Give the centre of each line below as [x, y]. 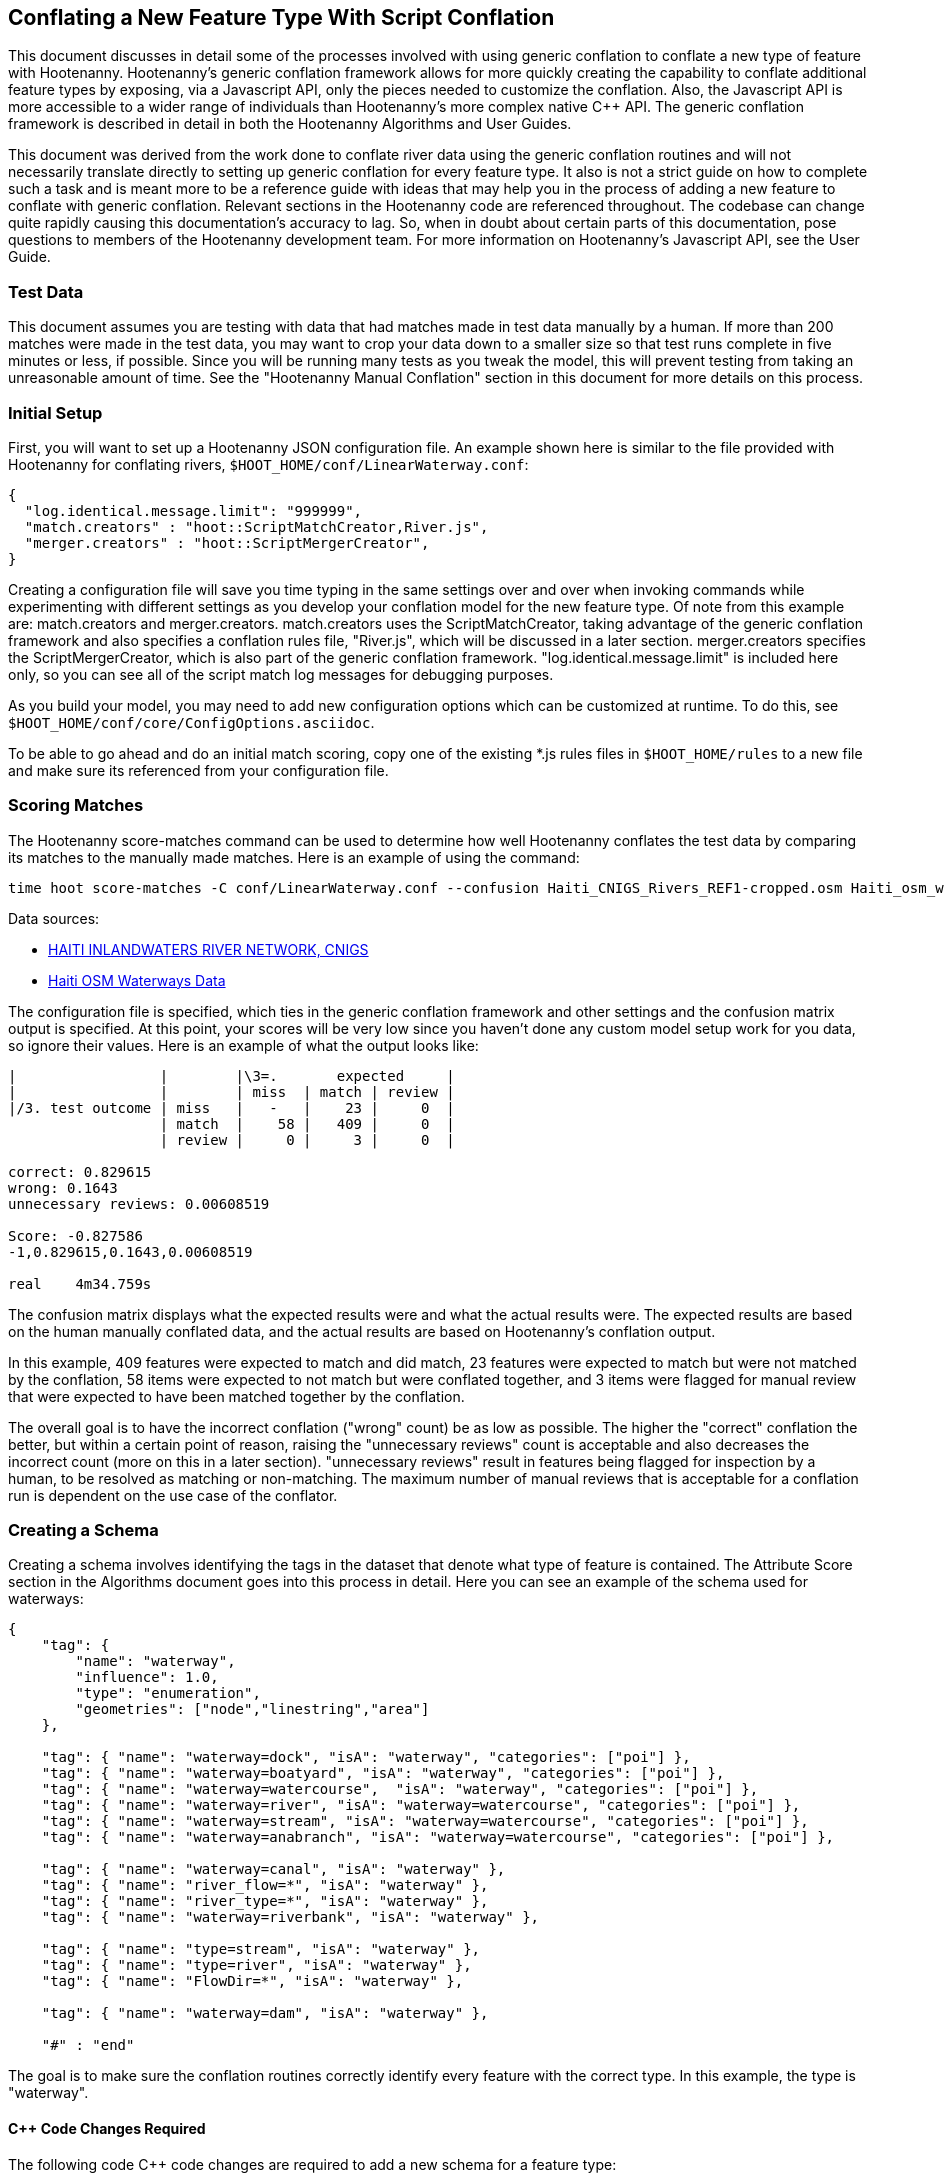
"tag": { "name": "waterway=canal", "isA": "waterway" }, [273, 1869]
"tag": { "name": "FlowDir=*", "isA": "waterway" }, [252, 1981]
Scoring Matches [76, 805]
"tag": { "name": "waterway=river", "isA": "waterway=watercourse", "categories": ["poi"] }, [421, 1805]
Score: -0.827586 [75, 1235]
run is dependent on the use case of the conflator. [173, 1495]
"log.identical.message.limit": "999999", [193, 510]
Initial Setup [55, 412]
